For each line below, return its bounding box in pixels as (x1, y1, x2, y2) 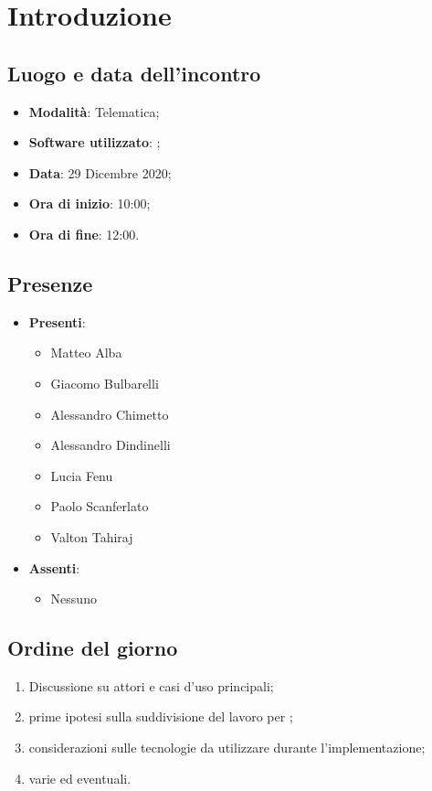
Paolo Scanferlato (50, 497, 149, 516)
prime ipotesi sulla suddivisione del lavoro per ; (28, 707, 293, 726)
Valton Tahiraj (50, 527, 133, 546)
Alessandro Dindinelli (50, 435, 171, 454)
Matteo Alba (50, 343, 122, 362)
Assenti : (28, 558, 80, 577)
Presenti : (28, 312, 86, 331)
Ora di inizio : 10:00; (28, 194, 151, 213)
